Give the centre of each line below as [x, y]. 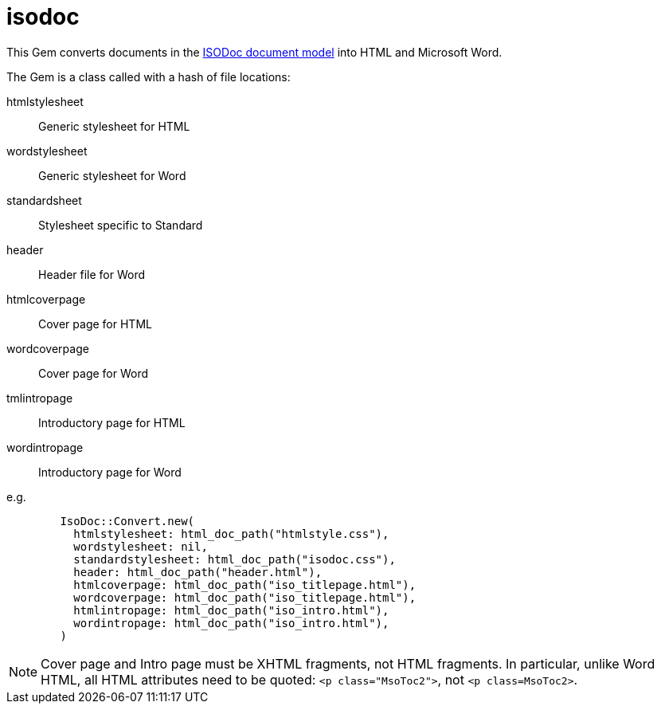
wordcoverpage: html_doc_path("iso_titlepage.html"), [245, 597]
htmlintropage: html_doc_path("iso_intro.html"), [231, 610]
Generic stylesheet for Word [112, 175]
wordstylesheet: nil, [141, 546]
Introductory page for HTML [112, 422]
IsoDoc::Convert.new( [127, 521]
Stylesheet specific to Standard [121, 225]
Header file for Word [92, 274]
